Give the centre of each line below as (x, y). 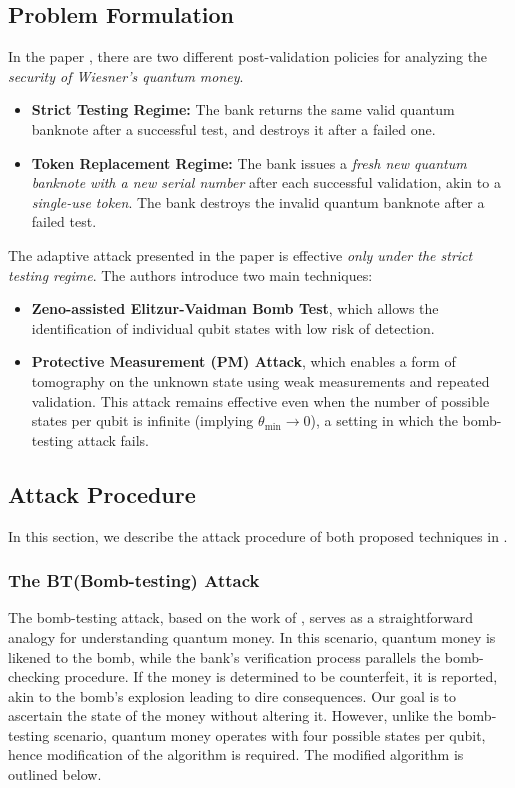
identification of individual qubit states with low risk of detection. (233, 327)
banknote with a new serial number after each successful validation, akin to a (266, 182)
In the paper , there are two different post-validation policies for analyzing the (248, 56)
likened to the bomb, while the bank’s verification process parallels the (224, 656)
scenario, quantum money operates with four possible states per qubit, (269, 734)
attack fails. (113, 439)
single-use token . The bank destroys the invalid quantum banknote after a (258, 201)
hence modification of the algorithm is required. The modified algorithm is (236, 754)
